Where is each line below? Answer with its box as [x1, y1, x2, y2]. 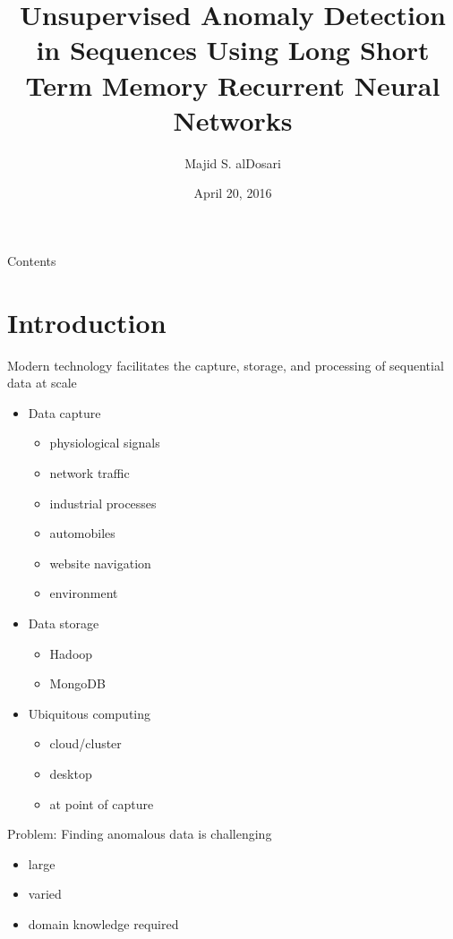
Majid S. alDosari [184, 153, 281, 172]
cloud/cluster [49, 734, 122, 753]
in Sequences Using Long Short [36, 31, 430, 68]
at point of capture [49, 794, 154, 813]
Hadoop [49, 644, 93, 662]
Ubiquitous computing [28, 704, 151, 722]
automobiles [49, 524, 115, 542]
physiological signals [49, 433, 160, 452]
